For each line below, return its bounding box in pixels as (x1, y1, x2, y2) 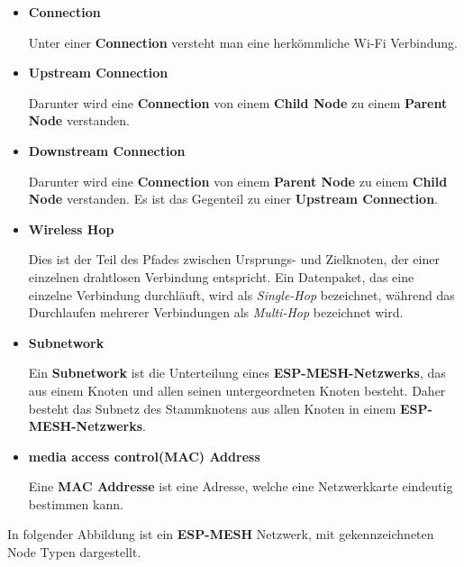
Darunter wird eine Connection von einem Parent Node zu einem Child (28, 171, 448, 190)
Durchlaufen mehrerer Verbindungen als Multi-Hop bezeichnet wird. (28, 303, 404, 322)
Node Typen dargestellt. (7, 543, 141, 562)
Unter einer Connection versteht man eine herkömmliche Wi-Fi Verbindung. (28, 32, 458, 51)
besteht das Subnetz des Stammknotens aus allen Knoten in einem (28, 398, 396, 417)
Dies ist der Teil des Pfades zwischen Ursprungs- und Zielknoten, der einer (28, 250, 440, 269)
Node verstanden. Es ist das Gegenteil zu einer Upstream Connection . (28, 189, 439, 208)
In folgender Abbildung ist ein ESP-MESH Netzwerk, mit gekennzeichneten (7, 525, 434, 544)
